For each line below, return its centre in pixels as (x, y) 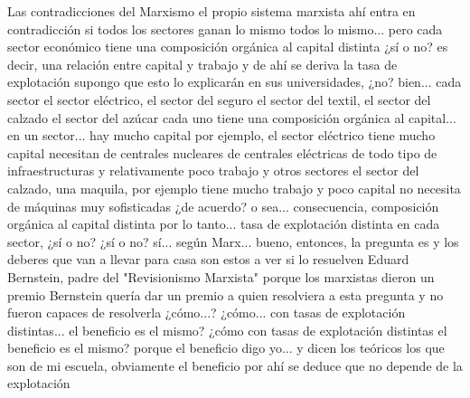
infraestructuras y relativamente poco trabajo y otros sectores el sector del (213, 171)
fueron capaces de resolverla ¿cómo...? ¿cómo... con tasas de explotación (207, 313)
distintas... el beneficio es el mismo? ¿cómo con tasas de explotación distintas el (227, 330)
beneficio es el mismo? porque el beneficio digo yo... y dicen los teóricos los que (226, 348)
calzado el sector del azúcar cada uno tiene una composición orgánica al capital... (232, 117)
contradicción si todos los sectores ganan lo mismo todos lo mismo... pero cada (225, 28)
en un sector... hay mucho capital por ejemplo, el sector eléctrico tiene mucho (221, 135)
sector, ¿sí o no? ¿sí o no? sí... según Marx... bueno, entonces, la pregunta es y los (233, 241)
